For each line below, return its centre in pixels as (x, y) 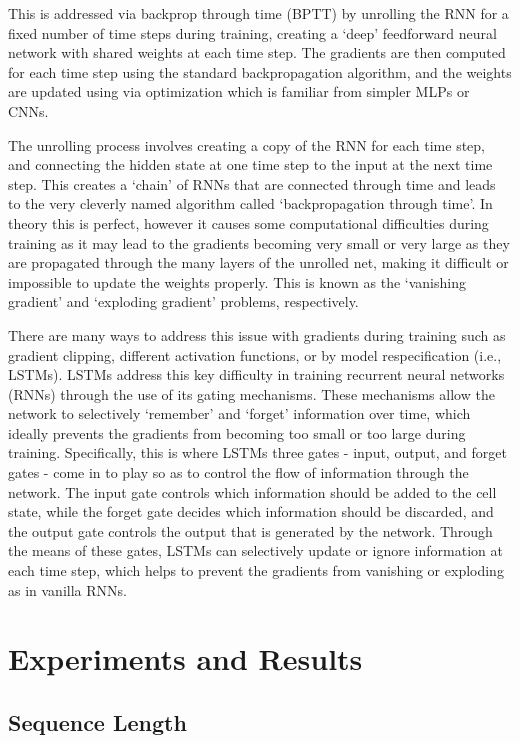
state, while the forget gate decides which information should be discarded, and (251, 511)
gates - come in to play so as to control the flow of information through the (238, 472)
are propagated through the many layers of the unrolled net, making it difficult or (258, 262)
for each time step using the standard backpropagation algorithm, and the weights (260, 71)
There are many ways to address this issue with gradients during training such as (257, 334)
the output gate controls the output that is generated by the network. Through (250, 530)
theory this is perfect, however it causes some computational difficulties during (248, 222)
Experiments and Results (185, 658)
